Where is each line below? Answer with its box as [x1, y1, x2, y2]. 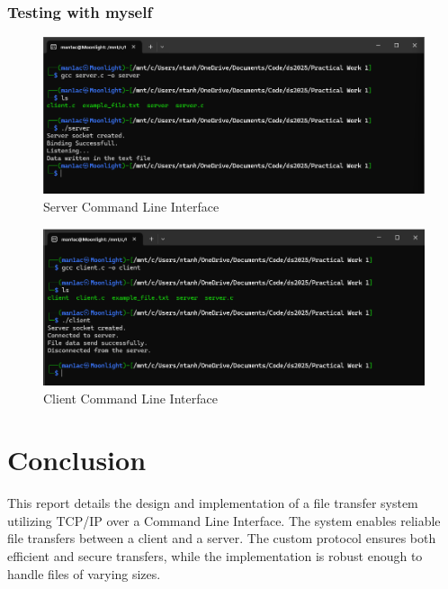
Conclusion [7, 441, 147, 478]
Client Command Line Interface [43, 388, 218, 407]
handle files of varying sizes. [7, 564, 161, 583]
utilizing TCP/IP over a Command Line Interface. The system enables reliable [7, 511, 441, 530]
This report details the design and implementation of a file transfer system [7, 494, 418, 512]
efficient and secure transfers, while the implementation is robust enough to [7, 547, 423, 566]
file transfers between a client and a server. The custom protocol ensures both [7, 529, 436, 548]
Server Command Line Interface [43, 197, 220, 216]
